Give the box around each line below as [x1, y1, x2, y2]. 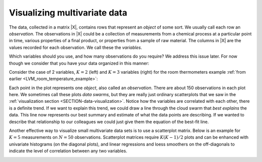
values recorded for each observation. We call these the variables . [9, 44, 143, 50]
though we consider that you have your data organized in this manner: [9, 60, 149, 66]
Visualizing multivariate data [9, 7, 128, 18]
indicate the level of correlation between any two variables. [9, 148, 128, 154]
